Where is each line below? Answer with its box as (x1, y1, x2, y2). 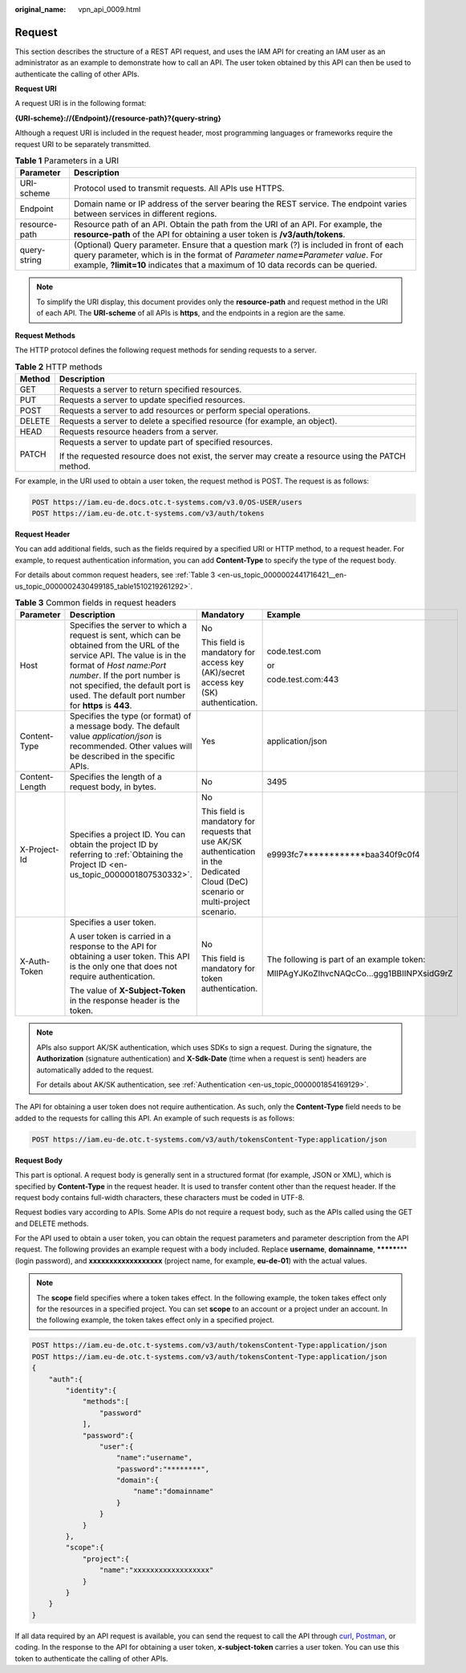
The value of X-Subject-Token (69, 985, 186, 996)
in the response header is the (69, 995, 180, 1007)
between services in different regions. (73, 209, 217, 220)
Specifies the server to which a (69, 620, 188, 631)
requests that (201, 826, 252, 837)
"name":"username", (116, 1453, 192, 1463)
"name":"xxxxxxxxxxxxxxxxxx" (99, 1565, 214, 1575)
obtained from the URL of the (69, 640, 180, 651)
